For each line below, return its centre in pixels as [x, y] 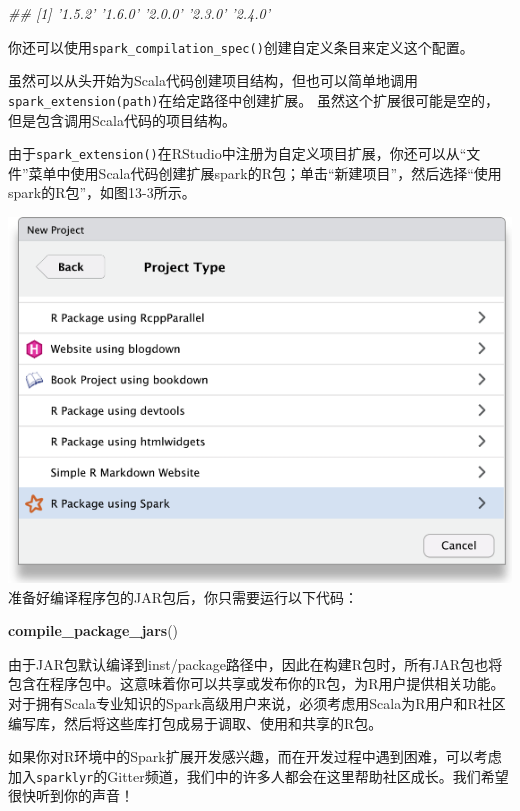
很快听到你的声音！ [71, 795]
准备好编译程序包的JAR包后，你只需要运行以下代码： [183, 596]
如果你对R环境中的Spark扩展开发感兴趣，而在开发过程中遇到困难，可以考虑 [255, 756]
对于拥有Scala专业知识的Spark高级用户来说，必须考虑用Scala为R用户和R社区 [257, 703]
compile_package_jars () [93, 630]
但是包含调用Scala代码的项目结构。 [122, 119]
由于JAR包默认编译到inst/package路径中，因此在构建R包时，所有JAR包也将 [255, 663]
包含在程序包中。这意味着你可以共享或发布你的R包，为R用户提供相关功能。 [256, 683]
